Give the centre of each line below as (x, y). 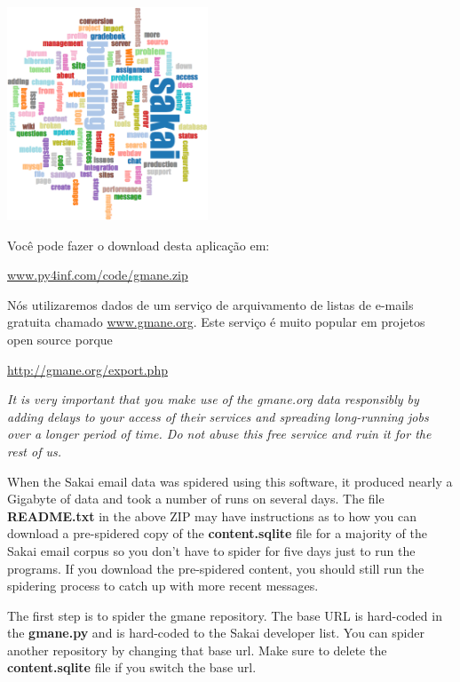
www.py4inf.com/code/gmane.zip (98, 275)
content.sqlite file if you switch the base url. (132, 667)
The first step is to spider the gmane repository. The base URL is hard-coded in (225, 615)
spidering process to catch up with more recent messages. (163, 586)
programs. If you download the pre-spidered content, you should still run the (216, 568)
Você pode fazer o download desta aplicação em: (139, 245)
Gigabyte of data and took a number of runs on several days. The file (196, 499)
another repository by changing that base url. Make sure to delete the (197, 650)
